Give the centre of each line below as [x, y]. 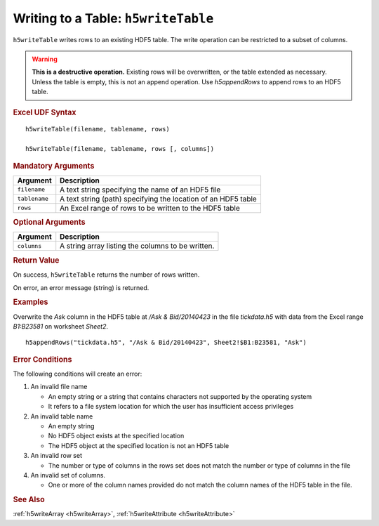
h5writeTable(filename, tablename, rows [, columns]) [120, 149]
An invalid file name [59, 387]
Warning [45, 59]
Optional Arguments [49, 223]
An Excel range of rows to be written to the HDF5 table [150, 208]
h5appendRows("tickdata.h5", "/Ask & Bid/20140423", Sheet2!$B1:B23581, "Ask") [166, 343]
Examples [31, 302]
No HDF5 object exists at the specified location [116, 436]
